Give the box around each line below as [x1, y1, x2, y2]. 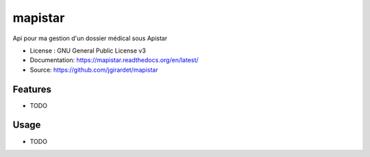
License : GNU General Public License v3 [29, 46, 147, 55]
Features [12, 83, 51, 95]
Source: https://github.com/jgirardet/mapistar [29, 66, 158, 74]
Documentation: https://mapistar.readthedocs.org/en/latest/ [29, 56, 199, 64]
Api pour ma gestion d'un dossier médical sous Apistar [12, 34, 168, 42]
